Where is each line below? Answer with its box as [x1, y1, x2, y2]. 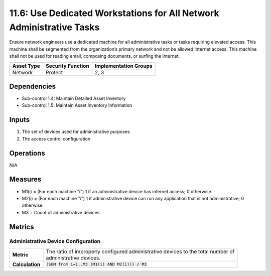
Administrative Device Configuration [9, 238, 101, 245]
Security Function [46, 62, 90, 69]
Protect [46, 69, 63, 76]
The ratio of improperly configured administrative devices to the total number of [46, 248, 235, 255]
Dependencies [9, 82, 56, 90]
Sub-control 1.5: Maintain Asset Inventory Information [22, 102, 132, 108]
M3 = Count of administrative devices [22, 209, 100, 215]
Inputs [9, 115, 30, 124]
